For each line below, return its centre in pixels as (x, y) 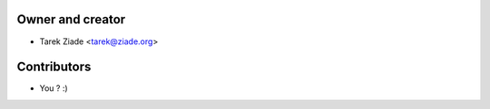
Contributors (54, 67)
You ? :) (54, 88)
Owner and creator (71, 19)
